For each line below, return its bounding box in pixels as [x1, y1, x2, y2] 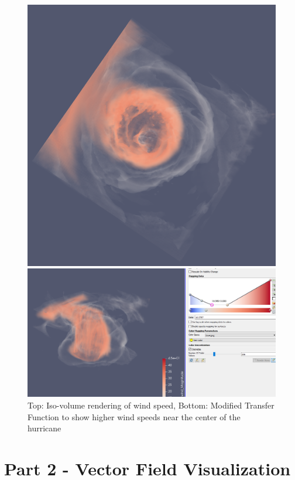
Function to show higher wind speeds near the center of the [28, 410, 241, 423]
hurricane [28, 422, 61, 434]
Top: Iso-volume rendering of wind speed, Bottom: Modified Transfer [28, 399, 275, 411]
